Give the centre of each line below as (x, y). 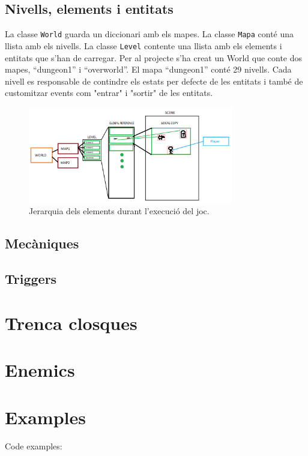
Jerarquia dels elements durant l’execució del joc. (119, 211)
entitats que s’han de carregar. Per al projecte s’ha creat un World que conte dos (154, 57)
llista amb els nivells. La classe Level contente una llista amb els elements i (143, 45)
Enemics (40, 370)
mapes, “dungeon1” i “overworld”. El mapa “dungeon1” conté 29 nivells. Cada (148, 69)
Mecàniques (42, 243)
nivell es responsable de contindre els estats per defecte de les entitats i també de (154, 81)
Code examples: (34, 445)
